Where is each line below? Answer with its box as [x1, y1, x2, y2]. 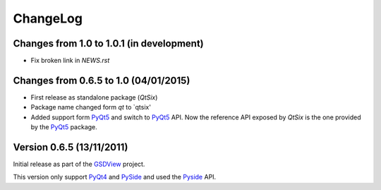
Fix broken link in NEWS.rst [30, 57, 110, 65]
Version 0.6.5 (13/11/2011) [13, 141, 128, 153]
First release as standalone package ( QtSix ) [30, 93, 158, 102]
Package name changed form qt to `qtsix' [30, 103, 152, 112]
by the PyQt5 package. [30, 123, 98, 131]
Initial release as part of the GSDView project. [13, 160, 145, 169]
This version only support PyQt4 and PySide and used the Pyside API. [13, 173, 217, 182]
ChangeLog [13, 11, 83, 26]
